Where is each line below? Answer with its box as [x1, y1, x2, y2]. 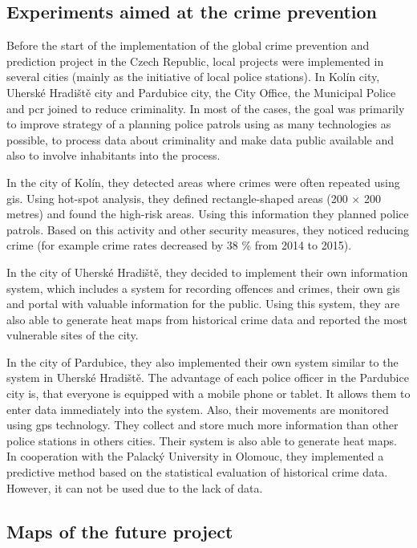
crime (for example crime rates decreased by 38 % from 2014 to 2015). [6, 237, 352, 254]
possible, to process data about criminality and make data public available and [6, 131, 395, 148]
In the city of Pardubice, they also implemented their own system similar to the [6, 353, 399, 370]
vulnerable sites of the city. [6, 327, 139, 343]
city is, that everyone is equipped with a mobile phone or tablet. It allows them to [6, 385, 411, 402]
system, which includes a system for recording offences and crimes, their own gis [6, 279, 400, 296]
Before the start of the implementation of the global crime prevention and [6, 37, 370, 54]
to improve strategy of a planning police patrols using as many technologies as [6, 116, 391, 132]
